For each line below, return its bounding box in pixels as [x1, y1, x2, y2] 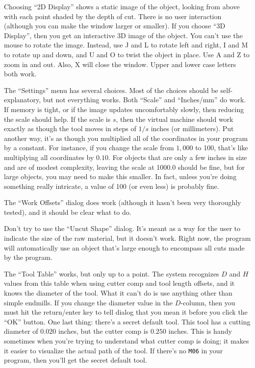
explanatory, [4, 94, 41, 105]
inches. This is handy [168, 326, 232, 336]
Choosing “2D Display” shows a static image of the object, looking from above [4, 1, 240, 11]
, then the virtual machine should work [116, 114, 233, 124]
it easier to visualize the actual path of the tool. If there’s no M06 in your [4, 345, 223, 355]
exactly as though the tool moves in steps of [4, 123, 136, 134]
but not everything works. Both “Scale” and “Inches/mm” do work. [43, 94, 246, 105]
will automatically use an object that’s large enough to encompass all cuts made [4, 242, 245, 253]
